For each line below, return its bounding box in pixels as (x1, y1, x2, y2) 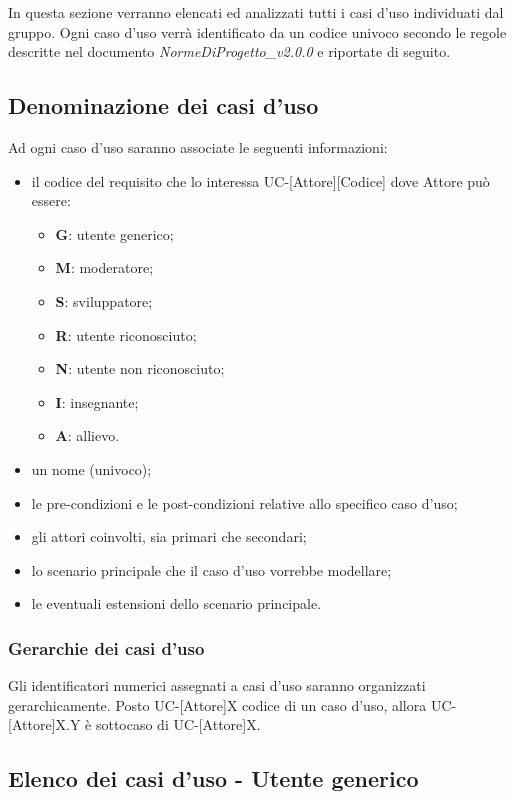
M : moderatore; (55, 257, 154, 278)
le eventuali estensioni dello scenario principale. (31, 593, 322, 614)
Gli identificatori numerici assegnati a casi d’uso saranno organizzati (8, 675, 426, 696)
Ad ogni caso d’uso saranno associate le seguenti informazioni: (8, 136, 388, 157)
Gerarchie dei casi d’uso (8, 635, 205, 660)
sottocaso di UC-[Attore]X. (95, 714, 261, 735)
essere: (31, 190, 71, 211)
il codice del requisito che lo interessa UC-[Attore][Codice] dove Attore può (31, 170, 490, 191)
